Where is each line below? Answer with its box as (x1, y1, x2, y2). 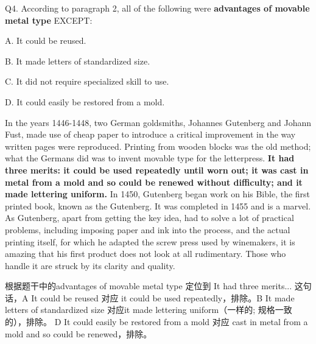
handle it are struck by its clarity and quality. (5, 259, 175, 272)
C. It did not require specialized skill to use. (5, 75, 169, 88)
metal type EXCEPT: (5, 13, 93, 26)
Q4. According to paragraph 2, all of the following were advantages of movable (5, 2, 310, 14)
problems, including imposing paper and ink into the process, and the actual (5, 223, 290, 236)
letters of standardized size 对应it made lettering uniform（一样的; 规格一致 (5, 303, 292, 316)
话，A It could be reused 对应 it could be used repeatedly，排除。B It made (5, 291, 295, 304)
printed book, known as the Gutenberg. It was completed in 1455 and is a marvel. (5, 199, 311, 212)
